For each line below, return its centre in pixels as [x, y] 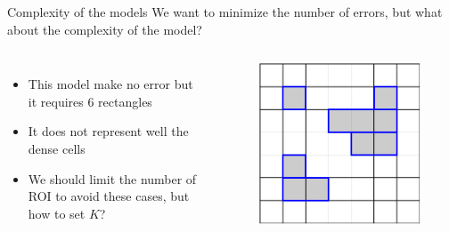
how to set [57, 213]
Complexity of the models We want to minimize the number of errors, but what [225, 12]
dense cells [57, 148]
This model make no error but [110, 84]
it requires [56, 101]
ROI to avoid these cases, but [109, 196]
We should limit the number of [112, 178]
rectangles [125, 101]
